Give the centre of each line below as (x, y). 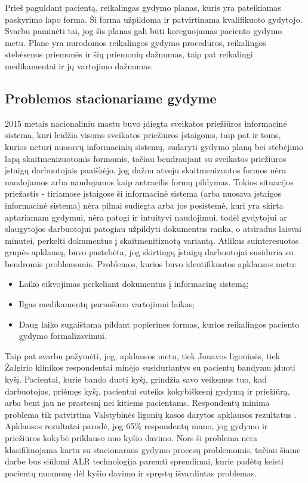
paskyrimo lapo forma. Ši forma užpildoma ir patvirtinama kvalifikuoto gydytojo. (154, 19)
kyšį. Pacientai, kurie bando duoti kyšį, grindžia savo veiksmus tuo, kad (136, 379)
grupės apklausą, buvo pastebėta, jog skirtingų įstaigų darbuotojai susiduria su (149, 252)
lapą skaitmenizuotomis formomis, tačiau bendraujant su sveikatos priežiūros (146, 158)
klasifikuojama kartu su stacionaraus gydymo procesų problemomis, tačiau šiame (153, 449)
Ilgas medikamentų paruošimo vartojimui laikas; (107, 304)
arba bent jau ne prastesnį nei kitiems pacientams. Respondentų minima (137, 403)
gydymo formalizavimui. (63, 336)
